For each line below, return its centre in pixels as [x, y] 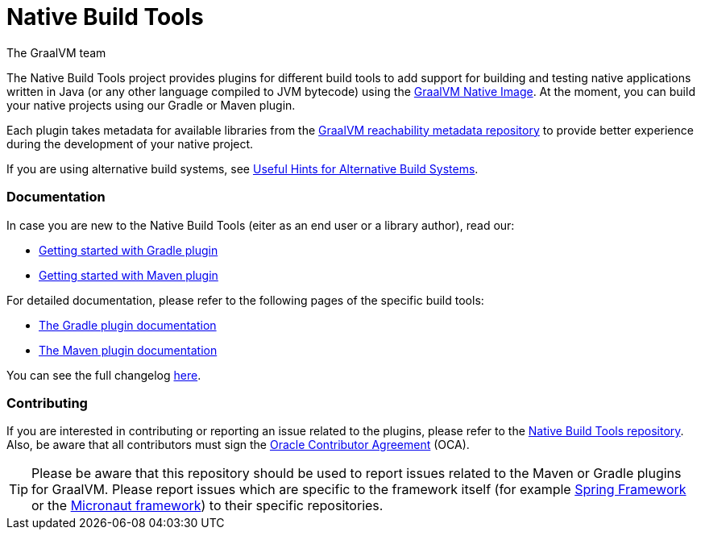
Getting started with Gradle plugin [129, 250]
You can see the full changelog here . [104, 375]
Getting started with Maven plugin [129, 275]
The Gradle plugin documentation [128, 325]
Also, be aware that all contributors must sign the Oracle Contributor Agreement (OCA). [238, 445]
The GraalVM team [56, 52]
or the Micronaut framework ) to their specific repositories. [207, 506]
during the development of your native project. [130, 143]
